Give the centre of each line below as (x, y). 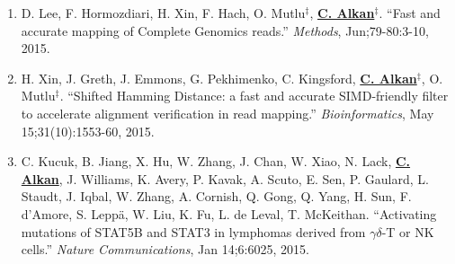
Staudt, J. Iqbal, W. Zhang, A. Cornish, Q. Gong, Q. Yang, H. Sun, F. (216, 196)
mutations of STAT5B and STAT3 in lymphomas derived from (193, 231)
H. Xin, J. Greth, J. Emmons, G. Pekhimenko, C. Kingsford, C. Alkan (219, 78)
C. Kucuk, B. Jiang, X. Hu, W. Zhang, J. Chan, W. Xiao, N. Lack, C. (216, 161)
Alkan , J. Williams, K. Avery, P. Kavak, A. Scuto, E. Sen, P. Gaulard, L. (225, 178)
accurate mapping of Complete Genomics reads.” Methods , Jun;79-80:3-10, (225, 30)
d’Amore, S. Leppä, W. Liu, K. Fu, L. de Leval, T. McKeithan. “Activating (229, 213)
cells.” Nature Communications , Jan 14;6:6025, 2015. (165, 249)
